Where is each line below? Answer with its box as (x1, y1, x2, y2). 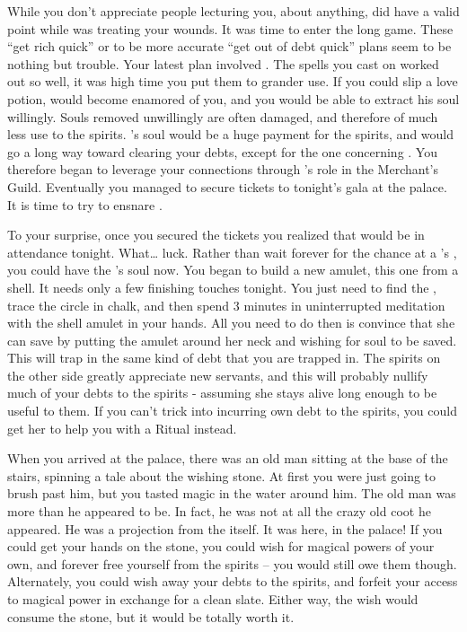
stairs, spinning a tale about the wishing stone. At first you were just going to (7, 466, 436, 485)
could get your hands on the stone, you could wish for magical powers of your (7, 537, 435, 556)
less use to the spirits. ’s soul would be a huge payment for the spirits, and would (7, 125, 454, 144)
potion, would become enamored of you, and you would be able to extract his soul (7, 89, 460, 108)
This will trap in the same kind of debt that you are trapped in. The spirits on (7, 348, 441, 367)
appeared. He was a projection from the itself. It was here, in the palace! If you (7, 519, 443, 538)
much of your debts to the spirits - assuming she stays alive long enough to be (7, 383, 437, 402)
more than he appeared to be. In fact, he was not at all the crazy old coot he (7, 502, 431, 521)
